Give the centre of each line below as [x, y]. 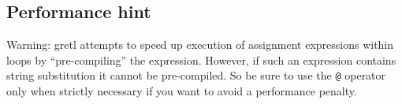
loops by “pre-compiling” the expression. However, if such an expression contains [201, 59]
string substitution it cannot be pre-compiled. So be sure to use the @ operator [196, 75]
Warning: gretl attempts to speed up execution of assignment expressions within [200, 45]
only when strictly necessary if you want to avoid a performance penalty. [182, 91]
